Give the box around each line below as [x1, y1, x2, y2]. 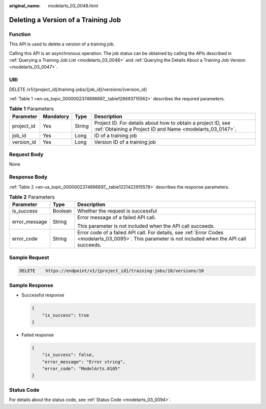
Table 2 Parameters [9, 194, 55, 201]
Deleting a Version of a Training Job [9, 15, 121, 24]
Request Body [9, 151, 44, 158]
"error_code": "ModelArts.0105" [42, 366, 121, 371]
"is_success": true [42, 312, 90, 318]
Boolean [52, 207, 72, 214]
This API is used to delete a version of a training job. [9, 41, 115, 47]
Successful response [21, 292, 65, 298]
